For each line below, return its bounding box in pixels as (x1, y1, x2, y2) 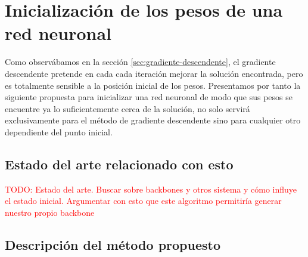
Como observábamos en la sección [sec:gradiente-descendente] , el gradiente (5, 55, 276, 68)
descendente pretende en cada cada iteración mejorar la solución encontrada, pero (5, 67, 303, 79)
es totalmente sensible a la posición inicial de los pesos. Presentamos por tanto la (5, 79, 301, 91)
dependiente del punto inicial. (5, 125, 113, 138)
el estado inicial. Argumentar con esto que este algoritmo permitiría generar (5, 194, 282, 207)
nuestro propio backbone (5, 206, 95, 218)
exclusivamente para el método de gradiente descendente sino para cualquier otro (5, 114, 301, 126)
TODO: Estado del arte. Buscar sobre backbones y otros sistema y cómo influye (5, 182, 297, 195)
